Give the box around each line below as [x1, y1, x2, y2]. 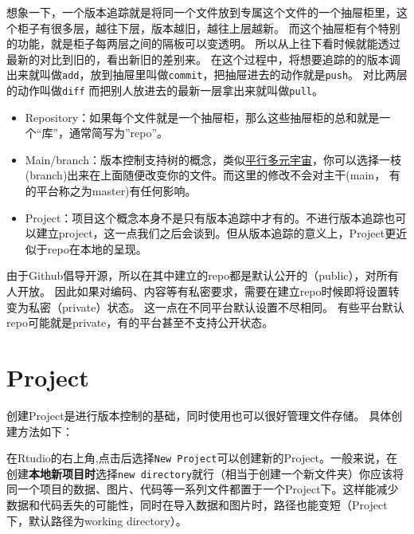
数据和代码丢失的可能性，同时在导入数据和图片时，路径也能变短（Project [6, 497, 388, 513]
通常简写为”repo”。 [69, 124, 169, 141]
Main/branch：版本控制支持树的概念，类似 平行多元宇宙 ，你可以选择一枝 [25, 151, 401, 167]
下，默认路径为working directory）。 [6, 512, 187, 528]
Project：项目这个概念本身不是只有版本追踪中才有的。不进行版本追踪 [25, 209, 385, 226]
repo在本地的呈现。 [47, 240, 147, 257]
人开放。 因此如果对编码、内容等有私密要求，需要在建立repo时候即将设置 [6, 283, 389, 300]
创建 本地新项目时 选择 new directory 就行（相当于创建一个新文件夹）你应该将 [6, 465, 404, 481]
